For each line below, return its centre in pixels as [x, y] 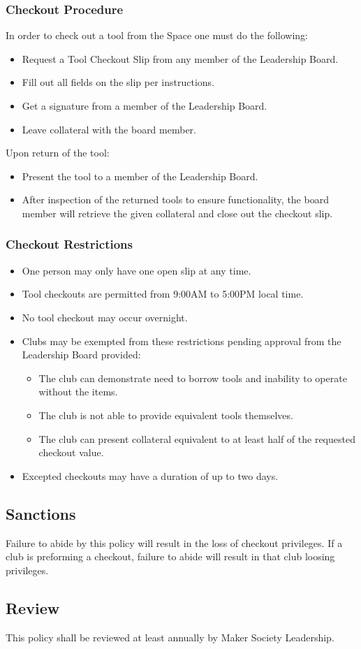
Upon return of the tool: [58, 153]
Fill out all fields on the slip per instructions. [118, 82]
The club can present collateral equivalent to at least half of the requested [197, 438]
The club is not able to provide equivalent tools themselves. [166, 415]
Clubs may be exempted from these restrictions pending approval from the [182, 341]
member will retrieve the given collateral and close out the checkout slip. [177, 213]
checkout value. [71, 452]
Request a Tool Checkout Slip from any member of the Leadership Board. [180, 58]
